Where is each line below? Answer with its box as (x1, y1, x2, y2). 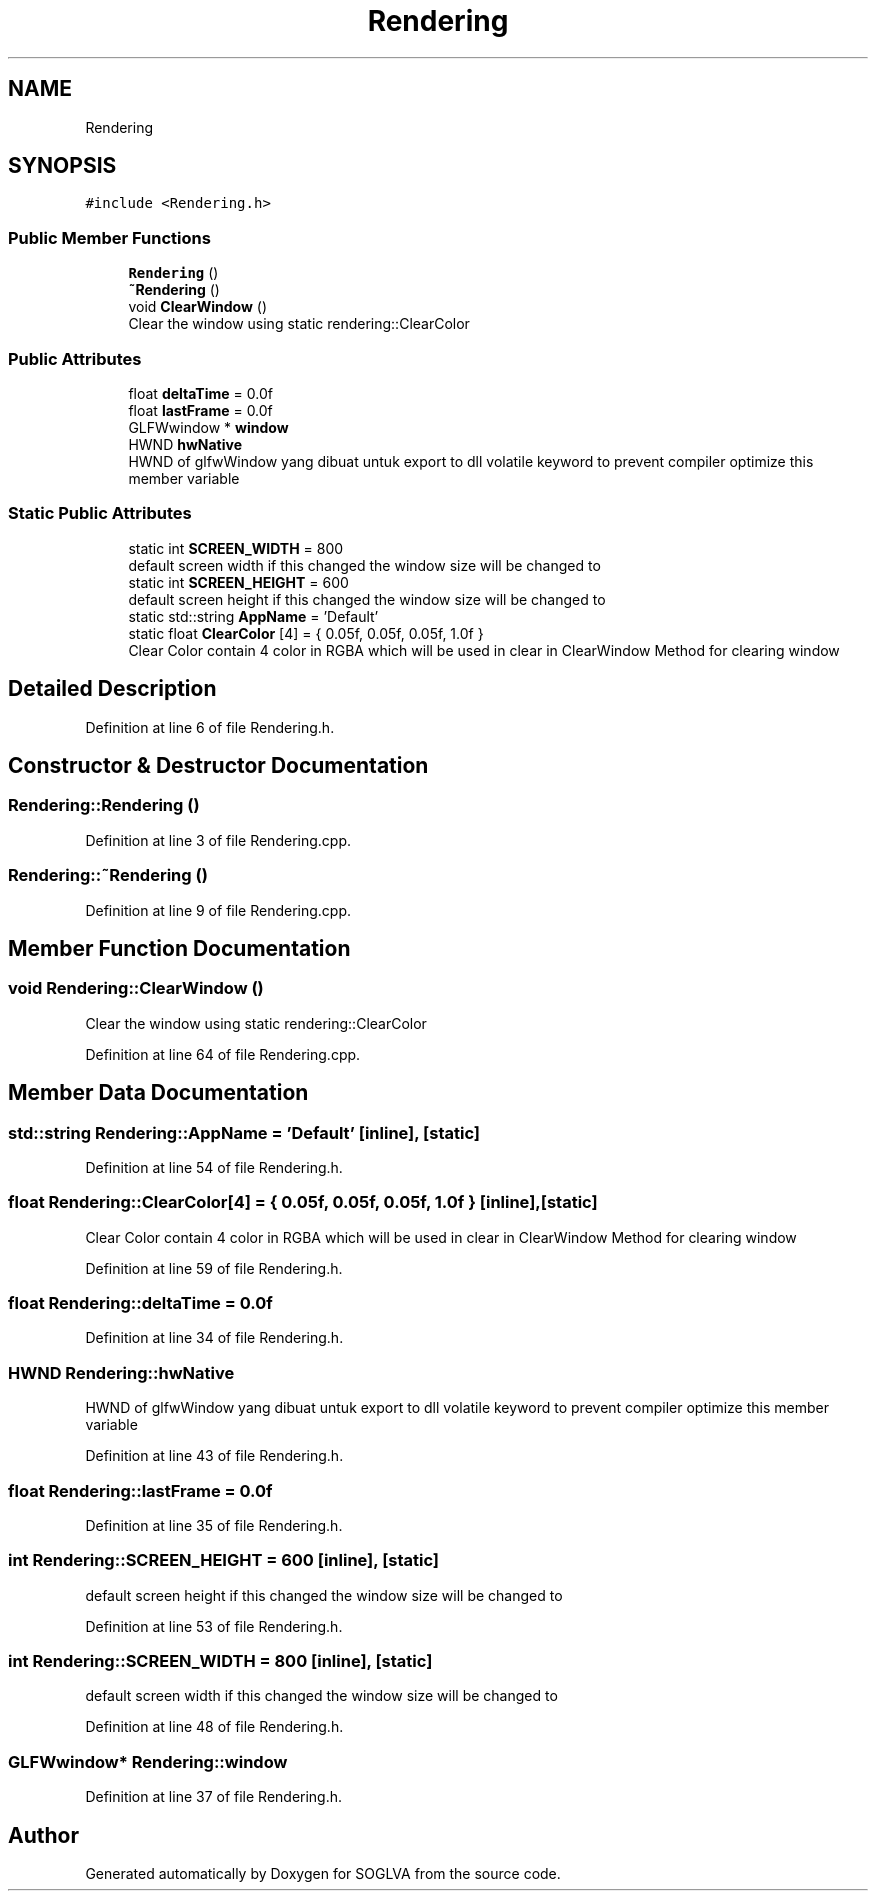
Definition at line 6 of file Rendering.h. (85, 718, 335, 736)
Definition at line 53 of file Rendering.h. (85, 1617, 343, 1635)
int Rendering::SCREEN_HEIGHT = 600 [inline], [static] (8, 1550, 440, 1571)
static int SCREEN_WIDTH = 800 (128, 539, 344, 557)
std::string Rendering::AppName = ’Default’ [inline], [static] (8, 1122, 481, 1143)
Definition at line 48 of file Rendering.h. (85, 1718, 344, 1736)
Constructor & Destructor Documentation (8, 752, 429, 778)
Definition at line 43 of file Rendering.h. (85, 1447, 344, 1465)
